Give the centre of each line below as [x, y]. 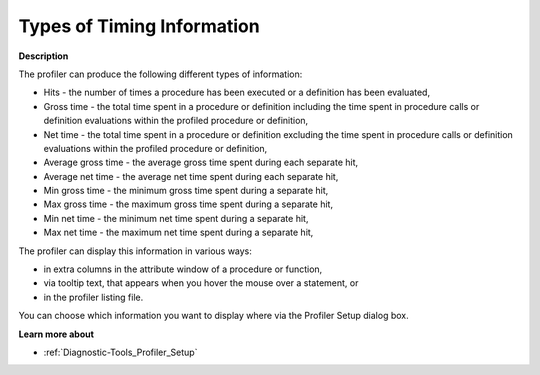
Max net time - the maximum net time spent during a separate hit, [178, 232]
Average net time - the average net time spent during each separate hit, [191, 176]
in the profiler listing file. [93, 297]
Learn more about [56, 334]
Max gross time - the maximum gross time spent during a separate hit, [188, 204]
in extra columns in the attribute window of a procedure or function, [183, 269]
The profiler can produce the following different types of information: [160, 74]
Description [43, 56]
